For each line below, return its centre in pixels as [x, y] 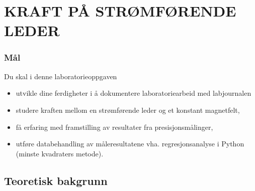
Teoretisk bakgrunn [56, 180]
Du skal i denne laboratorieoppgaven [61, 76]
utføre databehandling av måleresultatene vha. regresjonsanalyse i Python [130, 144]
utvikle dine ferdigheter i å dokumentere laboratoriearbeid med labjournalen [134, 93]
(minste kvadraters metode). [60, 153]
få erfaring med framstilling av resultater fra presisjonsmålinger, [114, 127]
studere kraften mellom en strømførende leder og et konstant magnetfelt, [128, 110]
